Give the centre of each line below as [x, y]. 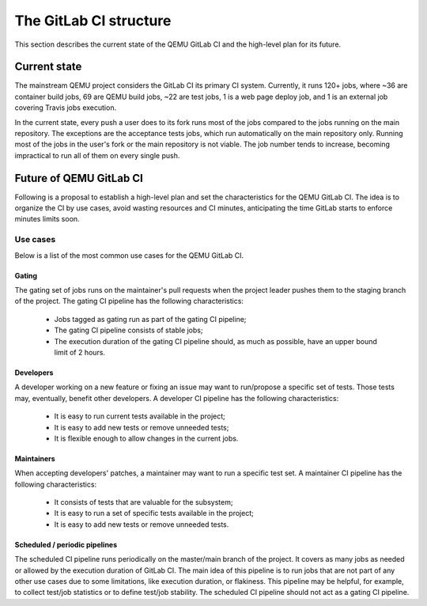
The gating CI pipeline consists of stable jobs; [128, 330]
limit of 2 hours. [80, 352]
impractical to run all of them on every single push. [97, 155]
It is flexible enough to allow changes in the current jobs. [146, 438]
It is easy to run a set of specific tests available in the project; [154, 513]
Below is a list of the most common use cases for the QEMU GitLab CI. [129, 255]
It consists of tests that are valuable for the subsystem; [144, 502]
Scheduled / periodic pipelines [66, 544]
